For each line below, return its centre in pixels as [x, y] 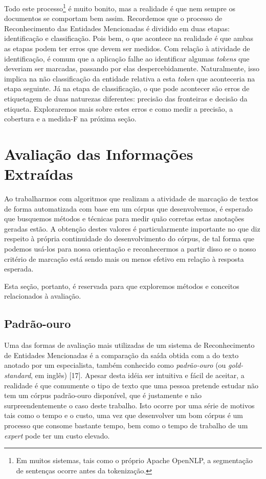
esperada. [19, 269]
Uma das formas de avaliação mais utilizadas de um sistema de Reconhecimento [129, 345]
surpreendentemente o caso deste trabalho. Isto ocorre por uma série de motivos [129, 405]
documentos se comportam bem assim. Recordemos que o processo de [113, 18]
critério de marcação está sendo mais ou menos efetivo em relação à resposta [124, 258]
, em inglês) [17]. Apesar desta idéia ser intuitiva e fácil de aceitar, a [138, 375]
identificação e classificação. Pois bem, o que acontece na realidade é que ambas [129, 38]
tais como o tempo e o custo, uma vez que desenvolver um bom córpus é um [124, 415]
